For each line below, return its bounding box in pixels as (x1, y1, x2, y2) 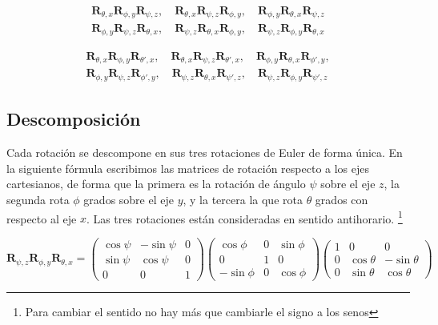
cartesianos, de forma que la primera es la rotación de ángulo (6, 175, 306, 192)
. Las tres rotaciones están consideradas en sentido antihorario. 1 (86, 207, 403, 227)
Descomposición (6, 106, 141, 131)
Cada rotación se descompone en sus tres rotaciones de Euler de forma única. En (6, 144, 403, 161)
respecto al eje (6, 210, 77, 227)
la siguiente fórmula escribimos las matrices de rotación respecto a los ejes (6, 159, 370, 176)
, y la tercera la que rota (183, 191, 303, 207)
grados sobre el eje (83, 191, 174, 207)
